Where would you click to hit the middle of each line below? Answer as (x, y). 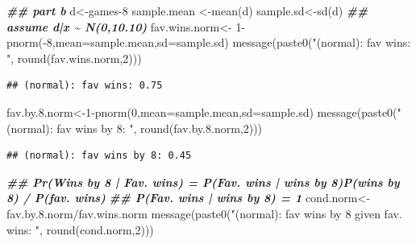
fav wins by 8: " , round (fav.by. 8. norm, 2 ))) (160, 128)
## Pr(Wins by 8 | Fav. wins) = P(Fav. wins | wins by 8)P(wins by (203, 182)
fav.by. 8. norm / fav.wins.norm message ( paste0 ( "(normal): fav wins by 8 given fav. (204, 213)
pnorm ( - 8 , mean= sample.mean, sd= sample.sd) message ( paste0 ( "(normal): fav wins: (209, 42)
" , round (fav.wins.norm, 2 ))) (74, 58)
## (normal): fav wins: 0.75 (85, 86)
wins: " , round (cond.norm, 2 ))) (80, 229)
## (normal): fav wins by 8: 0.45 (99, 156)
